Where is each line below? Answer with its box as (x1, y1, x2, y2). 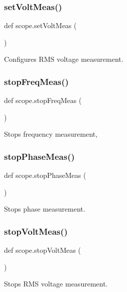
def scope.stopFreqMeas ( (4, 95, 82, 106)
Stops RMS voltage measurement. (4, 278, 108, 289)
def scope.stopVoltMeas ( (4, 245, 81, 255)
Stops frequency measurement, (4, 129, 98, 139)
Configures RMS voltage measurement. (4, 54, 123, 64)
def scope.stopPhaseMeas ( (4, 170, 86, 180)
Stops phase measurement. (4, 204, 85, 214)
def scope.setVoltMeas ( (4, 20, 77, 31)
